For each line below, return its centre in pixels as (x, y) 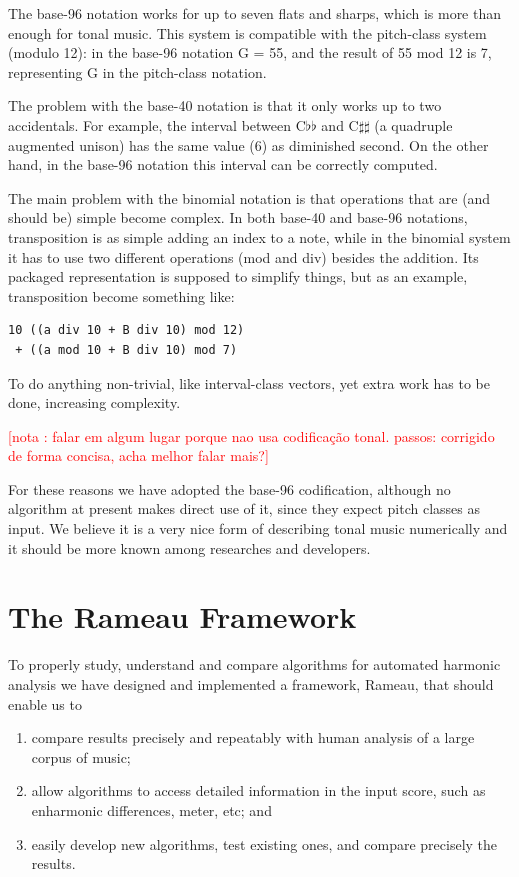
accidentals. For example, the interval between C (157, 124)
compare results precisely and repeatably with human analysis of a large (253, 737)
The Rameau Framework (182, 616)
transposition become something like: (121, 295)
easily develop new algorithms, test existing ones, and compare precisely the (264, 843)
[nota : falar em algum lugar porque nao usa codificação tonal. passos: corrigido (251, 435)
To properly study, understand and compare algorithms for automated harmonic (254, 664)
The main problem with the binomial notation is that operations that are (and (249, 197)
